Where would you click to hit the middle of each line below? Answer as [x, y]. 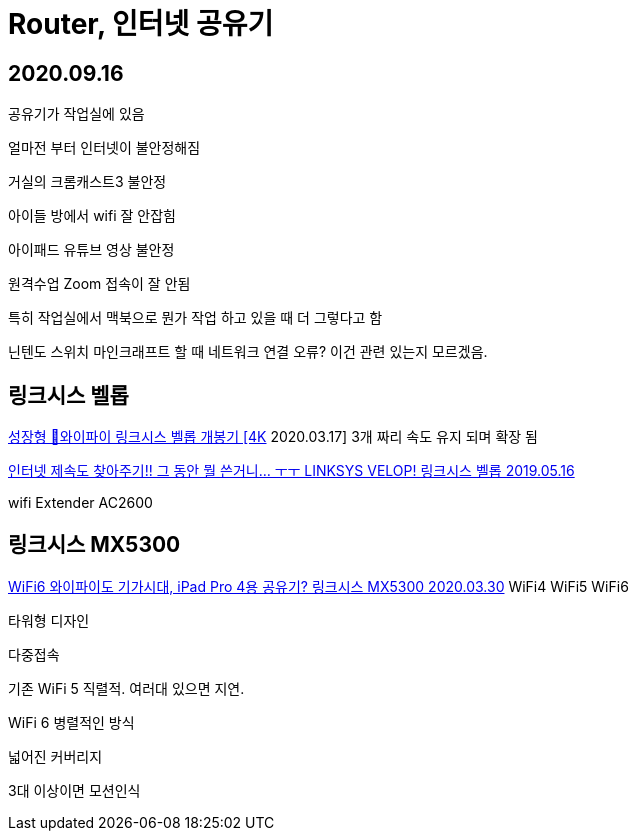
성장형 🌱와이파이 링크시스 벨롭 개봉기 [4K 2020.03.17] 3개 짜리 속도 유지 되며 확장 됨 [273, 437]
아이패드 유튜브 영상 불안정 [91, 250]
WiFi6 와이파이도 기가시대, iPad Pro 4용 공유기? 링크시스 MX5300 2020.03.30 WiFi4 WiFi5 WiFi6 [318, 586]
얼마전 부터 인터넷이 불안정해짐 [104, 148]
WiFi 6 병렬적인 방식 [71, 722]
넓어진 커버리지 [55, 756]
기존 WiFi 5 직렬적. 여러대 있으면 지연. [126, 688]
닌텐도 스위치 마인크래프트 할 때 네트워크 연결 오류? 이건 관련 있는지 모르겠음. [248, 352]
